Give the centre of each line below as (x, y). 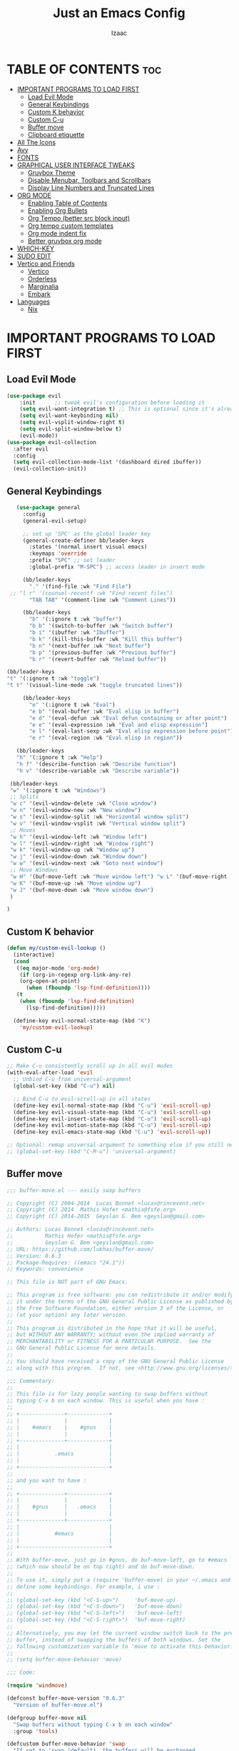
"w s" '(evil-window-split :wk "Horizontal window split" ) (100, 817)
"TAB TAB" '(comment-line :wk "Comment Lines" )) (102, 600)
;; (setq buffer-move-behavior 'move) (64, 1660)
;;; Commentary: (31, 1381)
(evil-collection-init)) (50, 469)
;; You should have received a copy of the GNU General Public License (115, 1361)
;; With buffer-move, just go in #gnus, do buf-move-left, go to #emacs (117, 1560)
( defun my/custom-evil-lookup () (56, 948)
